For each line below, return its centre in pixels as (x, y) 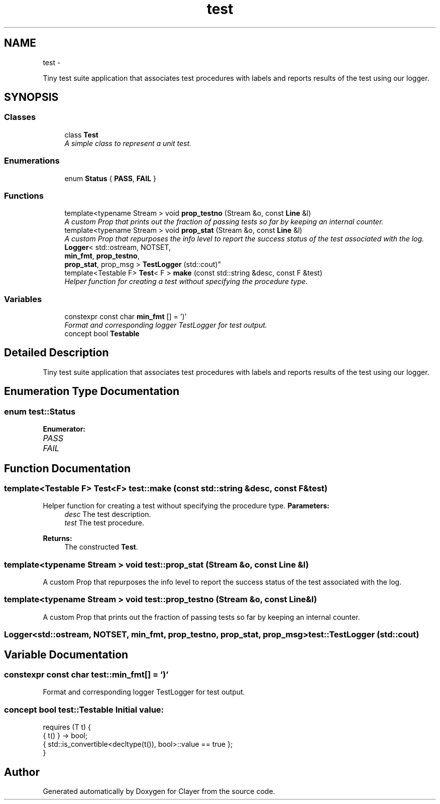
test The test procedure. (104, 523)
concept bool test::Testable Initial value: (84, 709)
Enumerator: (64, 429)
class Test (81, 135)
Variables (23, 299)
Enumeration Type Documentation (92, 391)
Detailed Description (57, 353)
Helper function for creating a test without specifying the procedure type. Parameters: (186, 506)
